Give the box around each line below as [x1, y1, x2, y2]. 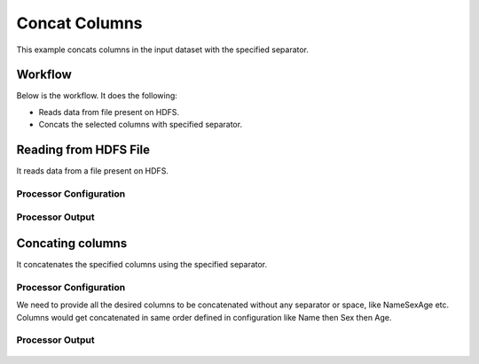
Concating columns [16, 236, 128, 252]
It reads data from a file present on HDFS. [16, 166, 169, 176]
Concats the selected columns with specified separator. [38, 120, 243, 130]
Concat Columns [16, 13, 143, 33]
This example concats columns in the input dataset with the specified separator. [16, 44, 310, 55]
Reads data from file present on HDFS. [38, 106, 180, 117]
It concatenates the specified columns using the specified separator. [16, 259, 268, 270]
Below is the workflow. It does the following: [16, 90, 177, 101]
